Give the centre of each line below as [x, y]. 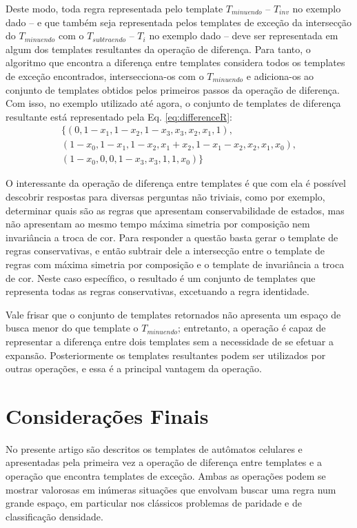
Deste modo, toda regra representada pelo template [114, 8]
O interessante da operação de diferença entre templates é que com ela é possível [176, 183]
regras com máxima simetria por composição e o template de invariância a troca [175, 264]
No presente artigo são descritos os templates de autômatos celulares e [154, 448]
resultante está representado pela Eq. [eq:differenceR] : [119, 116]
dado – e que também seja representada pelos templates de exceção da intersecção [179, 22]
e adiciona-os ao [280, 75]
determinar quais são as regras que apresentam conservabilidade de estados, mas [175, 210]
